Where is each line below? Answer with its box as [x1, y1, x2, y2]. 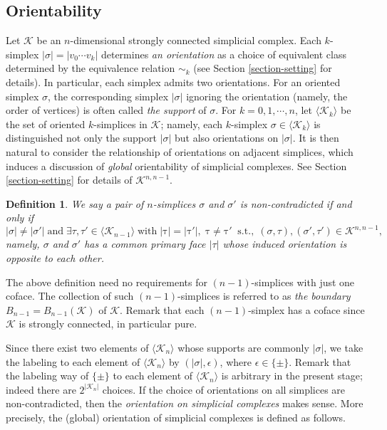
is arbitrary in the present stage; [221, 368, 363, 383]
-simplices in [93, 116, 148, 131]
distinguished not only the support [6, 130, 157, 145]
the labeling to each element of [6, 354, 140, 369]
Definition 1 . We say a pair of [6, 196, 144, 211]
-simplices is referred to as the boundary [177, 288, 351, 303]
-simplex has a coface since [248, 302, 365, 317]
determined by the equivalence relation [6, 61, 175, 75]
